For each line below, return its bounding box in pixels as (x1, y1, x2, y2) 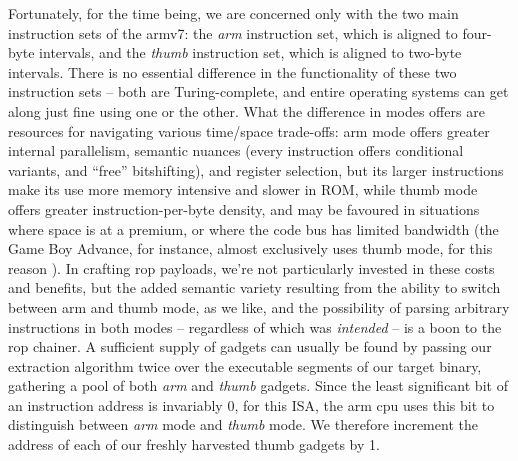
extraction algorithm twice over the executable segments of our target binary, (8, 355, 482, 376)
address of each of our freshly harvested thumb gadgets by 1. (8, 434, 380, 455)
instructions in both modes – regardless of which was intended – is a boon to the (8, 316, 502, 337)
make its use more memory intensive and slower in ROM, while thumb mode (8, 179, 478, 200)
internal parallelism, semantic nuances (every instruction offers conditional (8, 140, 464, 161)
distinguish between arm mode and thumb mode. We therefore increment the (8, 414, 478, 435)
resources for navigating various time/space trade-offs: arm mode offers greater (8, 120, 490, 141)
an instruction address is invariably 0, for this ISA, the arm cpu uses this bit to (8, 394, 495, 415)
